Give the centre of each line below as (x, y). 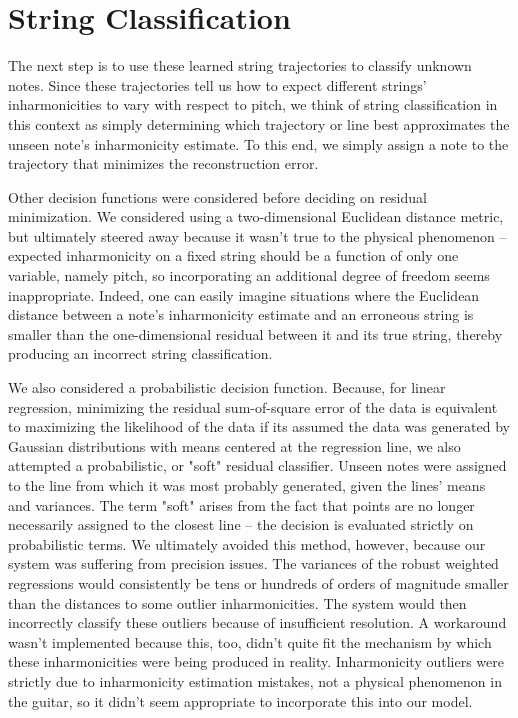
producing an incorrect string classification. (140, 353)
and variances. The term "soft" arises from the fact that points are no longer (241, 504)
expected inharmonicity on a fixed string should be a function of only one (233, 255)
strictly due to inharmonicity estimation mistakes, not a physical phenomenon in (255, 680)
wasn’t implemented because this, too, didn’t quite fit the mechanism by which (250, 641)
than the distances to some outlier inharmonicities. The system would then (237, 602)
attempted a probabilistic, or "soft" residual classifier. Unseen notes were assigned (257, 465)
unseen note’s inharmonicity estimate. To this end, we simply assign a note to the (258, 143)
